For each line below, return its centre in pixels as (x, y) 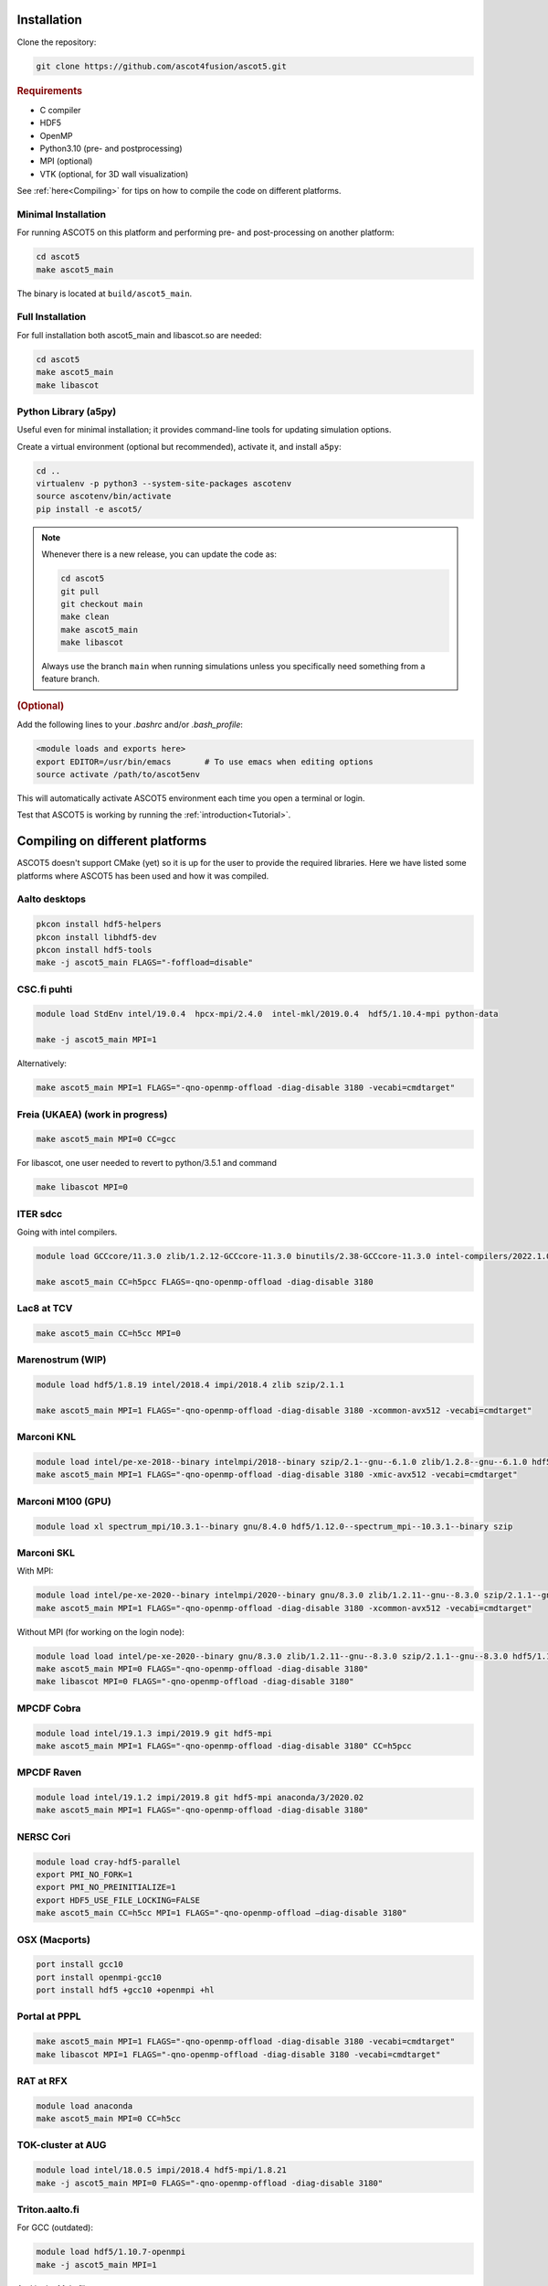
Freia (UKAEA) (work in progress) (92, 1114)
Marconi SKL (46, 1553)
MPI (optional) (66, 161)
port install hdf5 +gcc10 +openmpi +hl (125, 1990)
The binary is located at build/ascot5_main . (105, 294)
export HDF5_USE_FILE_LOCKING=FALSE (118, 1900)
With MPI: (35, 1571)
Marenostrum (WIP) (62, 1360)
